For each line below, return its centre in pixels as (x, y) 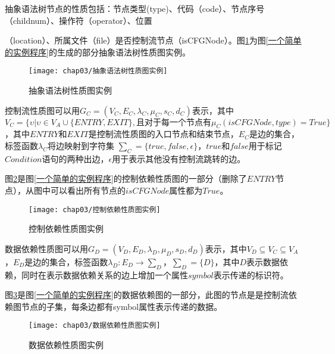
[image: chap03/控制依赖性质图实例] (95, 209)
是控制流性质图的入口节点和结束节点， (163, 134)
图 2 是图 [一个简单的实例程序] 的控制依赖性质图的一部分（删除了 (126, 178)
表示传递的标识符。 (251, 274)
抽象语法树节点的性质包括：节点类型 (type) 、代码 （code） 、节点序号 (135, 8)
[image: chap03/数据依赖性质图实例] (95, 326)
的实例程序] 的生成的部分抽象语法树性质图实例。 (98, 52)
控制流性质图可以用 (42, 110)
